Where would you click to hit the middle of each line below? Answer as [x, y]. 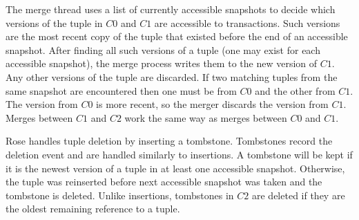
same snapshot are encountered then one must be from [121, 90]
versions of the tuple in [54, 22]
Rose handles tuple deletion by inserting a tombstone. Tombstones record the [169, 141]
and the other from [295, 90]
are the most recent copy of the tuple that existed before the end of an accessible [177, 36]
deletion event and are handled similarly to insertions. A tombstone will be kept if [179, 154]
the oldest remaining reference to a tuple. [93, 209]
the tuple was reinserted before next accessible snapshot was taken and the [164, 182]
